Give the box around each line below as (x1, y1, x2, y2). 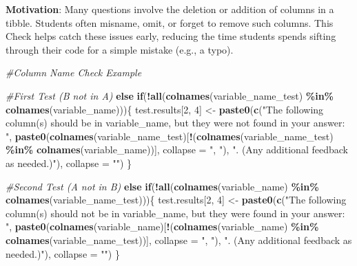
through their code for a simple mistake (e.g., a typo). (6, 42, 234, 56)
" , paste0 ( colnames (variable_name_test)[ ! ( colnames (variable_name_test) (6, 129, 334, 143)
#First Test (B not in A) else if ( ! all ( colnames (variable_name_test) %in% (6, 88, 334, 102)
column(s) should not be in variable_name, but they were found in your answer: (6, 206, 345, 220)
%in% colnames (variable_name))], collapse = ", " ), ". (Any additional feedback (6, 142, 348, 157)
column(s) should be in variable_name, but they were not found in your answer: (6, 115, 345, 130)
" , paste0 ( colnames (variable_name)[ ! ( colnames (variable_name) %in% (6, 219, 319, 234)
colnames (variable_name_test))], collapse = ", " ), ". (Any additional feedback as (6, 232, 352, 247)
